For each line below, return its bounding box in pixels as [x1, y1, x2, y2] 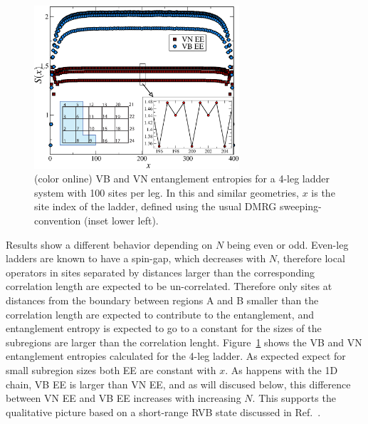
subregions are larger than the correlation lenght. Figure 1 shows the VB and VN [6, 334, 362, 349]
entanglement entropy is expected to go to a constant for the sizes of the [6, 321, 322, 336]
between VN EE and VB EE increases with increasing [6, 391, 241, 405]
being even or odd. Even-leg [226, 237, 349, 252]
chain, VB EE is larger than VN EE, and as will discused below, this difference [6, 376, 351, 391]
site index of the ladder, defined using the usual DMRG [34, 199, 277, 214]
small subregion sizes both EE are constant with [6, 362, 216, 377]
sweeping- [279, 199, 322, 214]
